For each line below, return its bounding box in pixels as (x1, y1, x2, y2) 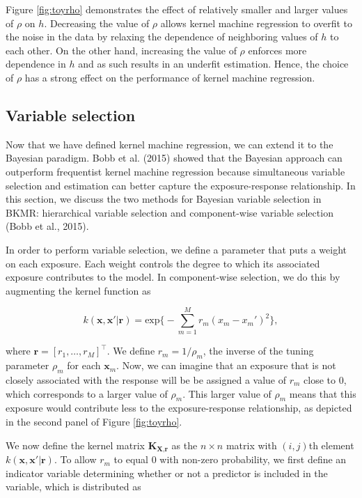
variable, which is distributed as (6, 479, 141, 494)
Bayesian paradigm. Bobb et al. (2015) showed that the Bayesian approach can (6, 150, 343, 165)
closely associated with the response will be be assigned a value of (6, 373, 287, 387)
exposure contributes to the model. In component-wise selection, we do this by (6, 270, 340, 284)
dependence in (6, 56, 66, 71)
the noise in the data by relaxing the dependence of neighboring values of (6, 29, 318, 44)
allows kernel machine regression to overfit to (160, 15, 353, 30)
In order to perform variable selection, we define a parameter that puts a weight (6, 242, 347, 256)
